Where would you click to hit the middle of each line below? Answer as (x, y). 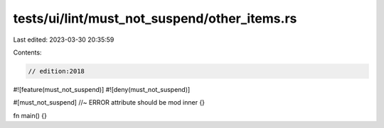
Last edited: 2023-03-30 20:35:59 (64, 40)
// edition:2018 (57, 71)
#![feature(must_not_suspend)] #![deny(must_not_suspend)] (102, 89)
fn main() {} (30, 115)
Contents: (27, 52)
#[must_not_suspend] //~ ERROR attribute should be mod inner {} (109, 103)
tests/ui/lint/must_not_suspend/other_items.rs (155, 18)
